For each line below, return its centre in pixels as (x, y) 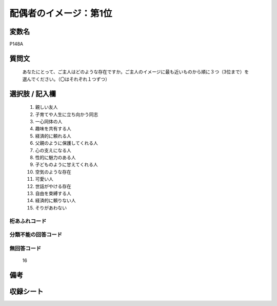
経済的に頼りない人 (55, 201)
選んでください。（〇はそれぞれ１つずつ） (66, 79)
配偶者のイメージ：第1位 (61, 13)
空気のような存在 (53, 171)
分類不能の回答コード (36, 235)
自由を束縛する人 (53, 193)
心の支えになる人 (53, 150)
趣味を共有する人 (53, 129)
